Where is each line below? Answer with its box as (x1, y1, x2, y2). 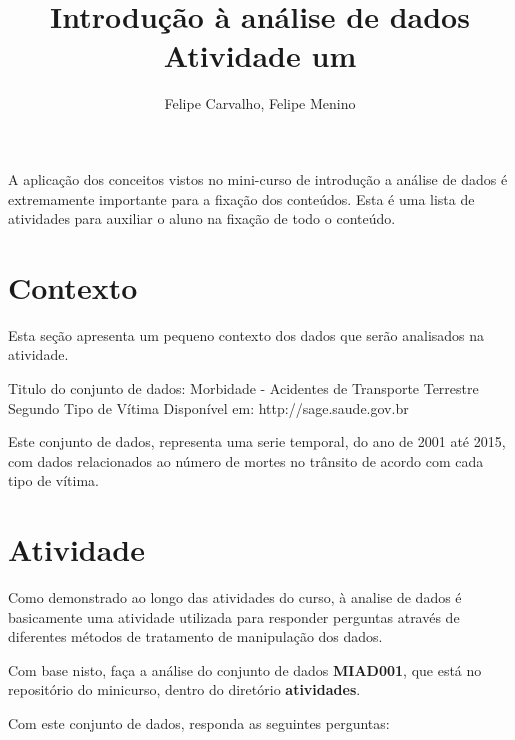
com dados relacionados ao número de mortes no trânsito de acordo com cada (8, 450, 484, 471)
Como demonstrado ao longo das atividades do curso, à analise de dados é (8, 587, 462, 608)
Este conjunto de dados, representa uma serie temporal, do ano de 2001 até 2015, (8, 431, 506, 452)
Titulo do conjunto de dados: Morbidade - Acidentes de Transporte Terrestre (8, 378, 479, 398)
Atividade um (163, 35, 357, 76)
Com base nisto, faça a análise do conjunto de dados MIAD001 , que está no (8, 659, 482, 680)
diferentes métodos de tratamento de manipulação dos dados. (8, 626, 383, 647)
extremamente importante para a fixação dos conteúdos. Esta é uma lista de (8, 188, 475, 209)
